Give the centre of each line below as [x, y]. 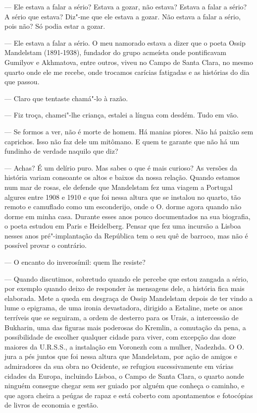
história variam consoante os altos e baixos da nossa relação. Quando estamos [122, 177]
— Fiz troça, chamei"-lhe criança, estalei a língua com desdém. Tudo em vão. [122, 115]
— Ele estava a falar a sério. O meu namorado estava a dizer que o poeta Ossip [125, 42]
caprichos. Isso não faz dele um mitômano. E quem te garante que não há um [122, 141]
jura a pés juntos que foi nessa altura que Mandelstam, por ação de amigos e [121, 356]
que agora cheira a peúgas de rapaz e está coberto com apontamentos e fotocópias [129, 395]
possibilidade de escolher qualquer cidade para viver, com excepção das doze [120, 337]
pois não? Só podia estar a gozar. [55, 26]
